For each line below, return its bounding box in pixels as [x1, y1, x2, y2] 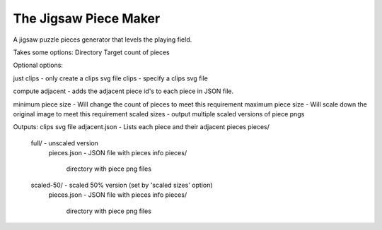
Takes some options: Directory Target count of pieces [13, 48, 170, 56]
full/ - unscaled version [30, 138, 99, 147]
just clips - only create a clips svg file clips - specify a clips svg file [13, 74, 209, 83]
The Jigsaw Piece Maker [13, 11, 161, 26]
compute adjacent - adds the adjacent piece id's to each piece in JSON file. [13, 87, 233, 95]
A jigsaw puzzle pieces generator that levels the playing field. [13, 35, 192, 44]
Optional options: [13, 61, 64, 70]
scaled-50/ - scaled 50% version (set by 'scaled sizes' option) [30, 181, 213, 189]
